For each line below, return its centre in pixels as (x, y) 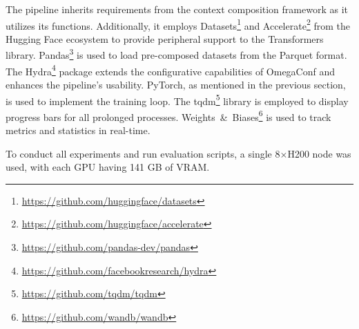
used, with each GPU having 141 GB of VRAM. (108, 167)
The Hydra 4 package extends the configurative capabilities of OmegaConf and (171, 70)
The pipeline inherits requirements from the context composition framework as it (177, 9)
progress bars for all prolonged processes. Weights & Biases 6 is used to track (168, 115)
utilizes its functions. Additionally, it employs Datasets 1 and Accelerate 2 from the (178, 24)
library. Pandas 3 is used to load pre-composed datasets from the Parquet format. (176, 54)
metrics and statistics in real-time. (78, 130)
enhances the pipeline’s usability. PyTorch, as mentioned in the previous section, (176, 84)
